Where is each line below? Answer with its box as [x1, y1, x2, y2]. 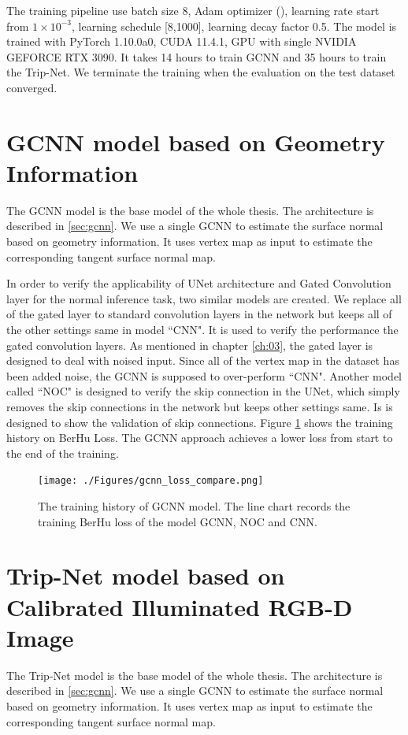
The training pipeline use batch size [6, 2, 179, 18]
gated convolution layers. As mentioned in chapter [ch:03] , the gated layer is [6, 336, 373, 353]
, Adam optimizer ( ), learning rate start [187, 2, 380, 18]
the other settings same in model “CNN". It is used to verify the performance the [6, 321, 399, 338]
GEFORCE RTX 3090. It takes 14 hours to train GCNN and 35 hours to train [6, 48, 387, 65]
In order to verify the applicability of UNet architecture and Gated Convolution [6, 275, 391, 291]
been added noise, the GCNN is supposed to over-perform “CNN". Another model [6, 367, 402, 384]
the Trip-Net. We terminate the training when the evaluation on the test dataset [6, 64, 395, 80]
